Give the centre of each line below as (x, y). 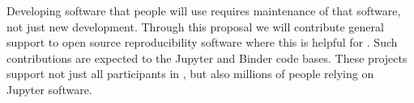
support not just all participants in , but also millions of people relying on (190, 74)
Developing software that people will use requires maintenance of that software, (204, 10)
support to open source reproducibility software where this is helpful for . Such (202, 42)
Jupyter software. (49, 89)
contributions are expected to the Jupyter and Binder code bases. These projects (207, 58)
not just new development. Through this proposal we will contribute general (195, 26)
